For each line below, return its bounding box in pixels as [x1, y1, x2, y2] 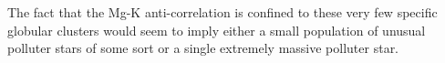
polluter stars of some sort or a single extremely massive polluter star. [7, 38, 399, 58]
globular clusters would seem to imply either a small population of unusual [7, 20, 426, 39]
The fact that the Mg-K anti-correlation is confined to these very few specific [7, 3, 438, 21]
